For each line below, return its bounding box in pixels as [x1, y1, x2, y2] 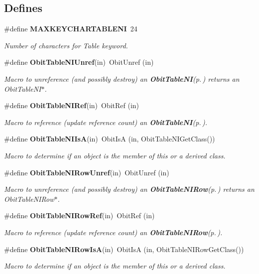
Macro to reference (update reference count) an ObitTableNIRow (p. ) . [4, 227, 223, 237]
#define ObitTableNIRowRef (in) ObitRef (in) [4, 210, 155, 221]
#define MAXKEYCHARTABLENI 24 [4, 23, 137, 34]
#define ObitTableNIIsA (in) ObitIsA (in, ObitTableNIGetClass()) [4, 134, 215, 144]
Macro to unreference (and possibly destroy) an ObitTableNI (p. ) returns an [4, 73, 240, 84]
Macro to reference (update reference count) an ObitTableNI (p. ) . [4, 117, 207, 127]
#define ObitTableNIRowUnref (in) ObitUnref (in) [4, 167, 169, 177]
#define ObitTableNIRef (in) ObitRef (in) [4, 100, 139, 111]
